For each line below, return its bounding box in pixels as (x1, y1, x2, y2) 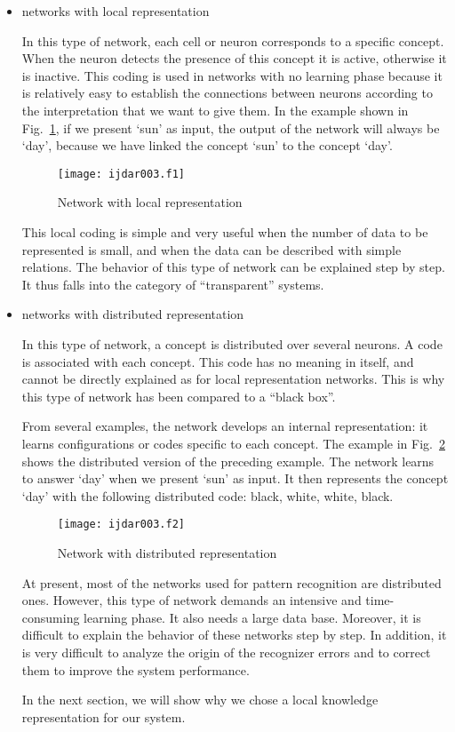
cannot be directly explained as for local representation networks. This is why (21, 370, 445, 388)
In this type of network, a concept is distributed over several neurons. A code (21, 334, 443, 353)
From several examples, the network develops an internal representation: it (21, 417, 428, 435)
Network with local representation (57, 193, 243, 211)
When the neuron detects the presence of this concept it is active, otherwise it (21, 49, 447, 68)
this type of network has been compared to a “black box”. (21, 386, 336, 405)
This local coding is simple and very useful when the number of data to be (21, 223, 428, 241)
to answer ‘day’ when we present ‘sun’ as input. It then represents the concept (21, 469, 449, 488)
